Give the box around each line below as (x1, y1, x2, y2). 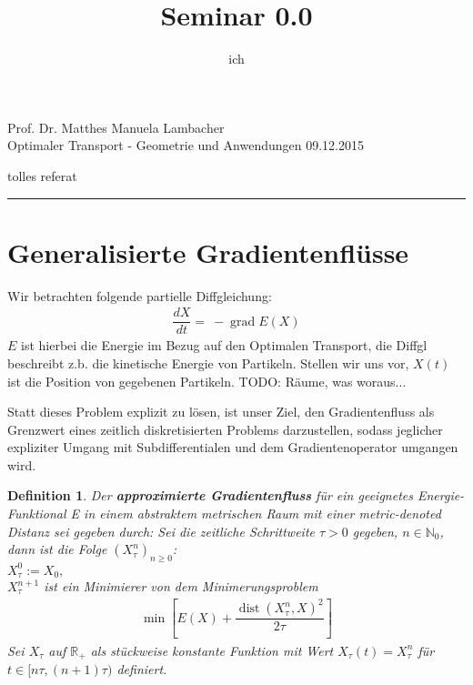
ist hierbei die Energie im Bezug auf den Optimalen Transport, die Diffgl (21, 336, 428, 355)
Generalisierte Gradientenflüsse (7, 233, 409, 270)
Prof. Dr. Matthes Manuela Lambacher (7, 117, 225, 136)
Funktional (7, 504, 66, 523)
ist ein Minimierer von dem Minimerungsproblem (44, 577, 318, 595)
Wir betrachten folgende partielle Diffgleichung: (7, 286, 272, 305)
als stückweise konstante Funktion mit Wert (90, 640, 334, 660)
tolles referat (7, 166, 77, 185)
